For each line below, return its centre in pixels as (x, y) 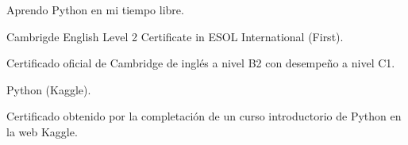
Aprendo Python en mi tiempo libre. (95, 10)
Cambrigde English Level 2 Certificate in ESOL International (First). (175, 36)
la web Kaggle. (42, 131)
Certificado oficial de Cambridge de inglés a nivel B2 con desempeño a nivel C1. (201, 63)
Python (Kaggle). (49, 89)
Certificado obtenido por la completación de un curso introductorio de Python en (204, 116)
